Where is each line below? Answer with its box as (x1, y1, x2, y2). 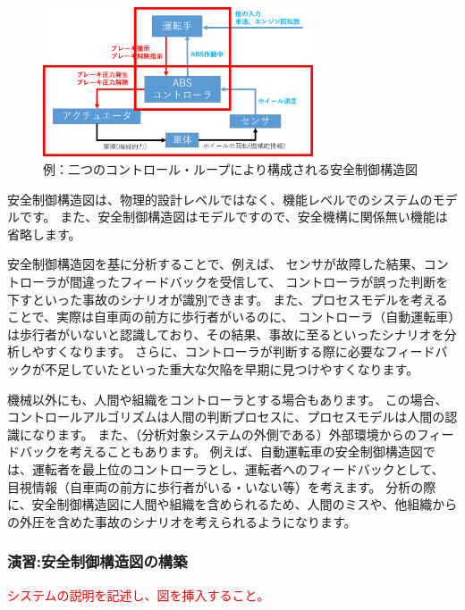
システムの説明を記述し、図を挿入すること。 (7, 585, 270, 604)
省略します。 (7, 224, 81, 243)
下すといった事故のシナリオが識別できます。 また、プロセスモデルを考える (7, 289, 448, 308)
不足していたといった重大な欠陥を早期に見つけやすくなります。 (44, 359, 419, 378)
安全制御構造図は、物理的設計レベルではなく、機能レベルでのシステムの (7, 189, 433, 208)
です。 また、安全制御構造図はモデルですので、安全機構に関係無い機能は (19, 207, 448, 226)
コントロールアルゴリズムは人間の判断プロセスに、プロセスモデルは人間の (7, 407, 445, 426)
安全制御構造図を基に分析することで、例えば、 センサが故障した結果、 (7, 255, 424, 273)
